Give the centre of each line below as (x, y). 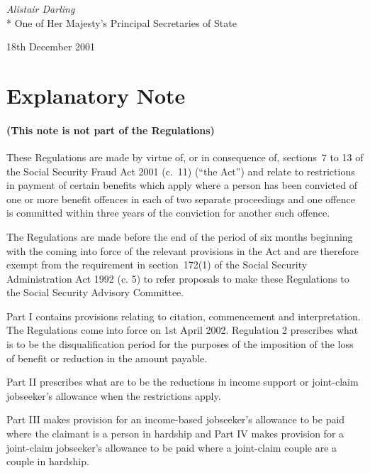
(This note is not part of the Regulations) (111, 130)
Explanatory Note (96, 95)
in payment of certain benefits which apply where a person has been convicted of (182, 185)
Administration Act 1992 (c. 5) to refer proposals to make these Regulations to (178, 278)
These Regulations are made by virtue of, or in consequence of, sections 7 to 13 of (185, 157)
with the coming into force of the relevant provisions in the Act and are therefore (183, 250)
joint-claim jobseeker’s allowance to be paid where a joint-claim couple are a (172, 447)
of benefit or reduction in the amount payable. (107, 358)
